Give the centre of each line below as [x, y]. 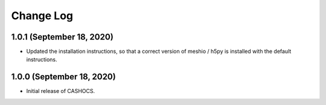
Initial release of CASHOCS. [61, 91]
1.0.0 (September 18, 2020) [63, 77]
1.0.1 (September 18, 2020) [62, 37]
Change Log [42, 16]
